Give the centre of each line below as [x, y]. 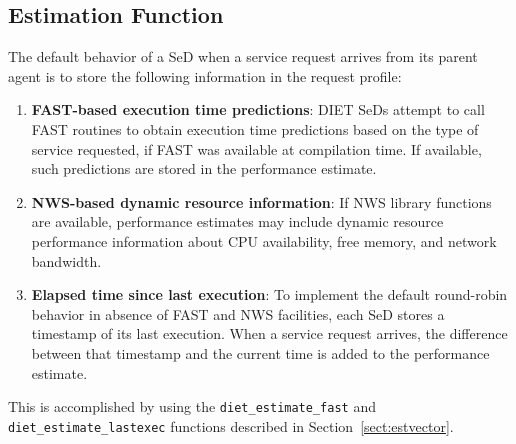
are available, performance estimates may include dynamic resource [237, 221]
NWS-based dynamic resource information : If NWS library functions [261, 201]
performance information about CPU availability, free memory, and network [264, 240]
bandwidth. [66, 260]
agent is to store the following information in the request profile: [205, 75]
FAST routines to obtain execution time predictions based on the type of [255, 128]
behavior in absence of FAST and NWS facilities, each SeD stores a [238, 313]
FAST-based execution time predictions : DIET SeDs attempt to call [258, 109]
